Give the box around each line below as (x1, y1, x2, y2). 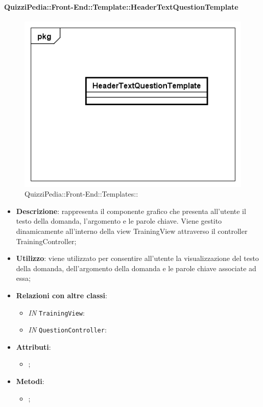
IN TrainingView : (28, 307, 85, 318)
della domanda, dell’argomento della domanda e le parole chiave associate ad (16, 262, 256, 273)
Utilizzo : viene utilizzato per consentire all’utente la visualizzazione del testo (16, 253, 259, 264)
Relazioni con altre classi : (16, 290, 107, 300)
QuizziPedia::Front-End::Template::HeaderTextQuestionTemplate (4, 1, 238, 12)
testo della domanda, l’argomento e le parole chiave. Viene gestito (16, 216, 222, 226)
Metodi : (16, 376, 44, 387)
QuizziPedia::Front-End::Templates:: (25, 188, 138, 199)
